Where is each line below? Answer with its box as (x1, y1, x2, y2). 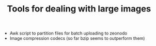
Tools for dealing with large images (7, 3, 151, 14)
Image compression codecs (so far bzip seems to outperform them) (9, 35, 145, 41)
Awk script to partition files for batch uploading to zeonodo (9, 30, 127, 36)
